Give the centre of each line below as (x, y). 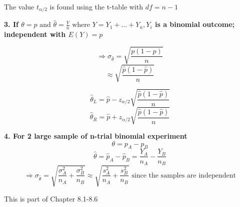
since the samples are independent (184, 175)
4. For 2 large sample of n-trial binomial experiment (96, 136)
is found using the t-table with (96, 6)
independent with (35, 34)
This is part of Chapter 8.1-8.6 (51, 198)
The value (19, 6)
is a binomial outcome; (195, 24)
